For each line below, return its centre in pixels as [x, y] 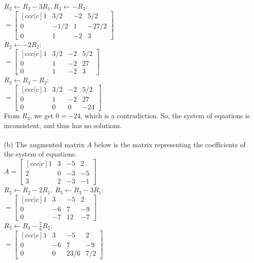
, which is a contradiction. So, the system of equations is [165, 116]
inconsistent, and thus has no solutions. [63, 125]
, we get [42, 116]
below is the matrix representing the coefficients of [170, 144]
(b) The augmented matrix [44, 144]
